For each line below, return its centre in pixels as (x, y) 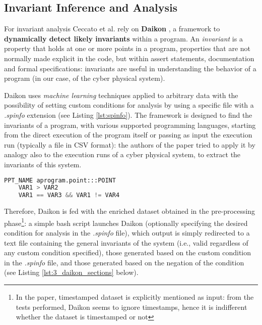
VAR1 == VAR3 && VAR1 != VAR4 (69, 195)
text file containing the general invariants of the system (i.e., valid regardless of (126, 242)
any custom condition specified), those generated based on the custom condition (128, 252)
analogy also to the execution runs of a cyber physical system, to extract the (122, 154)
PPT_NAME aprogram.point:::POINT (60, 180)
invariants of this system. (43, 164)
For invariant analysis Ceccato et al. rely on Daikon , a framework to (112, 29)
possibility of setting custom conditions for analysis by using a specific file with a (129, 105)
